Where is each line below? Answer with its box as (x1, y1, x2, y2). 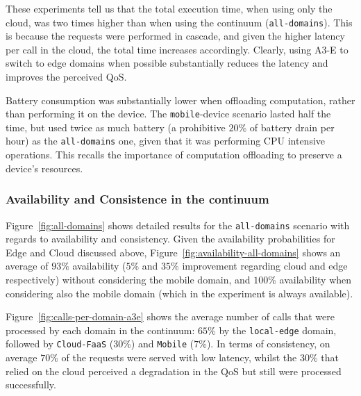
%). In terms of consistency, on (199, 336, 330, 351)
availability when (279, 272, 352, 286)
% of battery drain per (238, 119, 335, 134)
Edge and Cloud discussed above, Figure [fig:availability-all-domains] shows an (6, 245, 341, 259)
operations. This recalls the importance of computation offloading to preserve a (6, 147, 342, 162)
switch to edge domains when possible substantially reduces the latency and (6, 56, 328, 70)
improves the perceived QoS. (6, 69, 127, 84)
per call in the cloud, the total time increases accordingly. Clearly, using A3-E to (6, 42, 349, 56)
